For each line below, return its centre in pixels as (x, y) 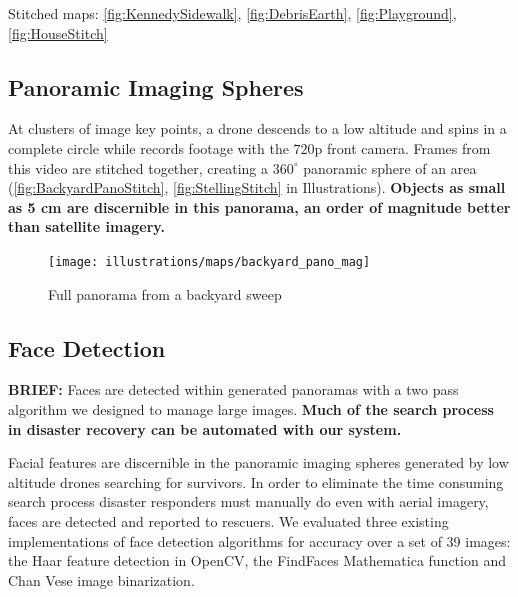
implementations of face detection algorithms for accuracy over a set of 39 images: (259, 540)
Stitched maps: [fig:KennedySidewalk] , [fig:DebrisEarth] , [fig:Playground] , (232, 13)
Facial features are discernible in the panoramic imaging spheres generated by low (258, 462)
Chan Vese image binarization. (101, 579)
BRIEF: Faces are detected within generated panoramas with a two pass (233, 389)
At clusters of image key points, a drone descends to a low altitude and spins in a (257, 128)
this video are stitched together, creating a (138, 167)
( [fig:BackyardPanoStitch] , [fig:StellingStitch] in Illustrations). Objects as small (257, 187)
